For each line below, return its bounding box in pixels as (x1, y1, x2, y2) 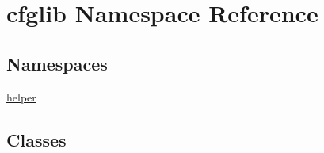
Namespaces (6, 51, 108, 75)
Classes (6, 127, 67, 151)
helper (6, 88, 36, 105)
